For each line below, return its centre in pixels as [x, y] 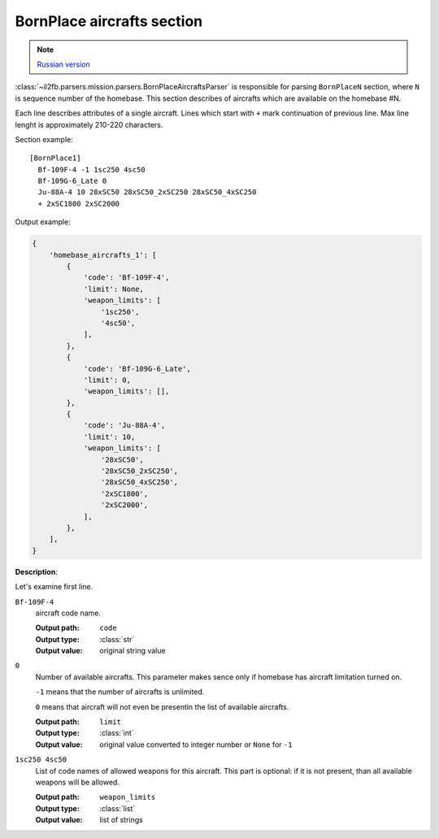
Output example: [43, 222]
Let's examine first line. [54, 587]
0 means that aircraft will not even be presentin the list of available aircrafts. [162, 706]
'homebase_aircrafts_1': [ [103, 255]
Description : [37, 571]
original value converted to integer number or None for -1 [196, 745]
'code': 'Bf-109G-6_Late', [137, 369]
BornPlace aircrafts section [109, 21]
